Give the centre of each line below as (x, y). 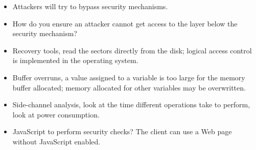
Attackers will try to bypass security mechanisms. (90, 6)
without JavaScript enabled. (56, 141)
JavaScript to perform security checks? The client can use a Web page (122, 131)
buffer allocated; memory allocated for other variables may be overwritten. (129, 87)
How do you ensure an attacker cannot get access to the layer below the (125, 23)
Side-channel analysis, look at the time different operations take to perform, (131, 104)
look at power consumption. (56, 114)
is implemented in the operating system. (75, 60)
